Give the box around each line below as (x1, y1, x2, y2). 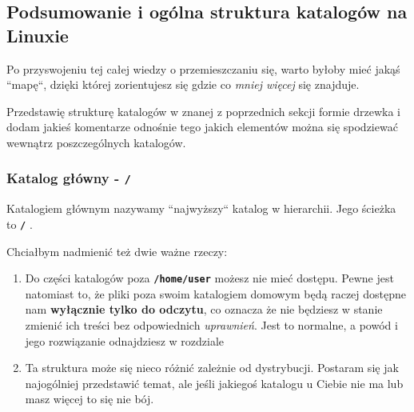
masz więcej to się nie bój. (25, 390, 154, 407)
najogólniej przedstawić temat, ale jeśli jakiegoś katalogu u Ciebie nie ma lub (25, 374, 404, 391)
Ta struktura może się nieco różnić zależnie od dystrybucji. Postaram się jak (25, 359, 399, 376)
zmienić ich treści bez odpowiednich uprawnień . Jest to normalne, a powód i (25, 317, 398, 334)
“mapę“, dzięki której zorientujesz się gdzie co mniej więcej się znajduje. (6, 76, 360, 93)
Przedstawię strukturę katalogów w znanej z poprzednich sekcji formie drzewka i (6, 102, 400, 119)
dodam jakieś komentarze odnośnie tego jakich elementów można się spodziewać (6, 118, 398, 135)
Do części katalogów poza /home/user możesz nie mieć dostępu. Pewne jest (25, 270, 394, 286)
